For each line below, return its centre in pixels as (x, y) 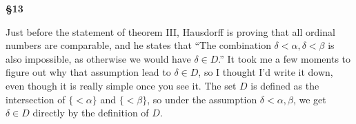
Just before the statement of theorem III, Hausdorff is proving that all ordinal (170, 31)
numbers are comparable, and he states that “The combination (138, 45)
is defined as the (285, 85)
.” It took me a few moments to (285, 58)
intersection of (36, 99)
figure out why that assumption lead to (88, 72)
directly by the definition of (91, 113)
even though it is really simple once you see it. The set (121, 85)
